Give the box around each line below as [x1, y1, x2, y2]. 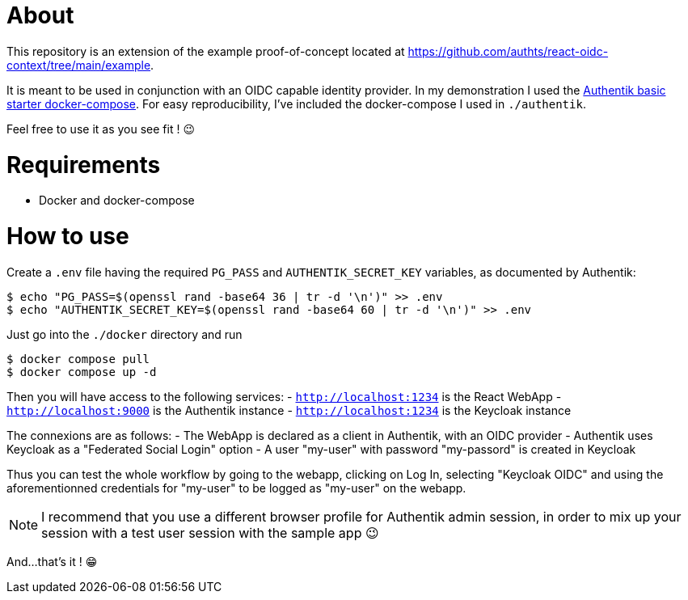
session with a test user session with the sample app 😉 [41, 524, 379, 541]
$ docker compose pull [6, 352, 150, 365]
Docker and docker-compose [39, 193, 195, 208]
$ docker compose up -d [6, 365, 157, 378]
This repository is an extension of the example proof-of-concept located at [6, 44, 405, 58]
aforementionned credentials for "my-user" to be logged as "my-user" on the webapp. [6, 480, 466, 495]
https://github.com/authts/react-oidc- [407, 44, 609, 58]
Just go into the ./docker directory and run [6, 327, 243, 341]
